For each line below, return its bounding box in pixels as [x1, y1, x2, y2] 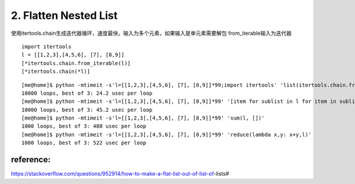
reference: [11, 154, 51, 165]
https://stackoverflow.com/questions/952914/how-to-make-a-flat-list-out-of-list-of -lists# [11, 170, 230, 177]
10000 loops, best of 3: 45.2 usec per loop [21, 106, 153, 113]
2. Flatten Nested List [11, 9, 118, 22]
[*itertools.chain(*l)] [21, 68, 91, 75]
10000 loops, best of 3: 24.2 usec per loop [21, 89, 153, 96]
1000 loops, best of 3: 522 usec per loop [21, 140, 147, 146]
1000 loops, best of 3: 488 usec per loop [21, 123, 147, 130]
